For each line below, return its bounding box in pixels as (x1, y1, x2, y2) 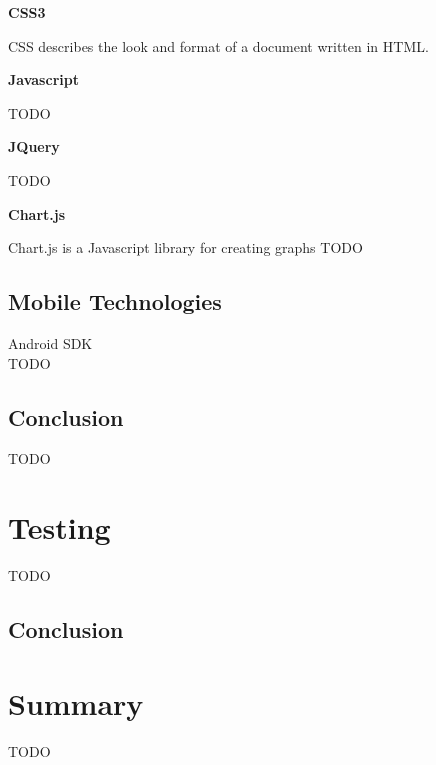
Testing (8, 507, 111, 548)
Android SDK (8, 332, 93, 353)
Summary (8, 682, 144, 723)
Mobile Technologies (8, 286, 222, 317)
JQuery (8, 136, 60, 157)
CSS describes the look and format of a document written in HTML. (8, 35, 429, 56)
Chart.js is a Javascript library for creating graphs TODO (8, 237, 363, 258)
